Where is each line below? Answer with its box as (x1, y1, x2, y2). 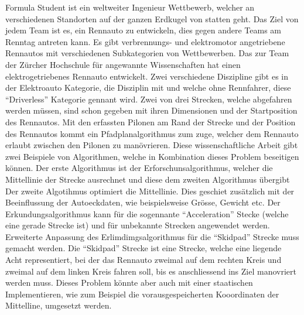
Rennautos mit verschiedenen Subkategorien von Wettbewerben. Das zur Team (5, 47, 289, 59)
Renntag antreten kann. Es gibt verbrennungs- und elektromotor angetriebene (5, 35, 285, 47)
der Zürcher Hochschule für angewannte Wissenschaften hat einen (5, 58, 241, 70)
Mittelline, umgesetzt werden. (5, 299, 112, 311)
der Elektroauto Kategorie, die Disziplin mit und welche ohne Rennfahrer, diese (5, 81, 291, 94)
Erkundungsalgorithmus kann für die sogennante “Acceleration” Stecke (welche (5, 207, 289, 220)
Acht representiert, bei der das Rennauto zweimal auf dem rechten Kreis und (5, 254, 282, 266)
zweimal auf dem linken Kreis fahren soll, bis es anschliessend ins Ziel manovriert (5, 265, 296, 277)
